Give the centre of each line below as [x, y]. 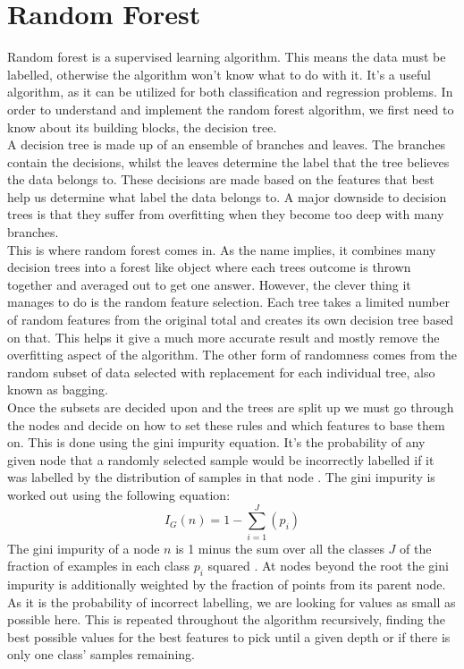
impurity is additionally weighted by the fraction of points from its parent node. [227, 584]
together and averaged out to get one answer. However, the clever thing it [209, 284]
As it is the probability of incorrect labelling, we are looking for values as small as [232, 601]
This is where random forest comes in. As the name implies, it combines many [222, 249]
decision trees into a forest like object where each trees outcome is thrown [209, 267]
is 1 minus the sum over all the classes [280, 548]
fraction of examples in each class [99, 566]
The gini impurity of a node [84, 548]
